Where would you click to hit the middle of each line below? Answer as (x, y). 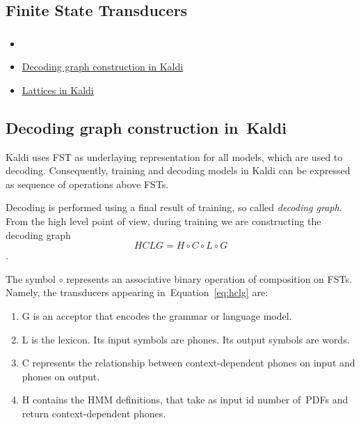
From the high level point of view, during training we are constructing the (163, 221)
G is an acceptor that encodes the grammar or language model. (157, 316)
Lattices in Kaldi (58, 90)
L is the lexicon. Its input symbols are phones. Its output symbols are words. (186, 339)
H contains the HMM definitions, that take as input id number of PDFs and (185, 400)
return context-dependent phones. (94, 413)
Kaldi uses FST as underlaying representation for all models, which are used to (174, 156)
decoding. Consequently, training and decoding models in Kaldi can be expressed (178, 170)
